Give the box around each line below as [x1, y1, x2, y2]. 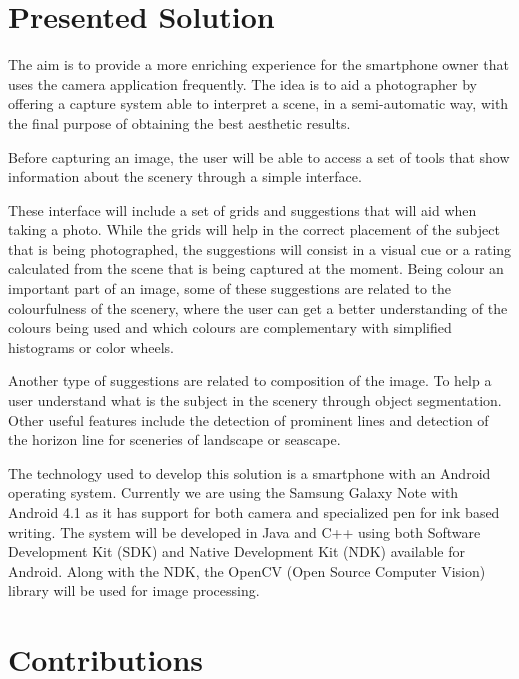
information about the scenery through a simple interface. [8, 166, 362, 187]
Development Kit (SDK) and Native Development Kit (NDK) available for [8, 541, 465, 562]
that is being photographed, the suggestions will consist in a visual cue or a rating [8, 238, 512, 259]
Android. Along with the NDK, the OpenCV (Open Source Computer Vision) [8, 560, 486, 581]
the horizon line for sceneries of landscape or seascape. [8, 429, 341, 450]
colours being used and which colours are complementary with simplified [8, 317, 452, 338]
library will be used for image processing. [8, 580, 260, 601]
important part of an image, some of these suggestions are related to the [8, 278, 452, 299]
